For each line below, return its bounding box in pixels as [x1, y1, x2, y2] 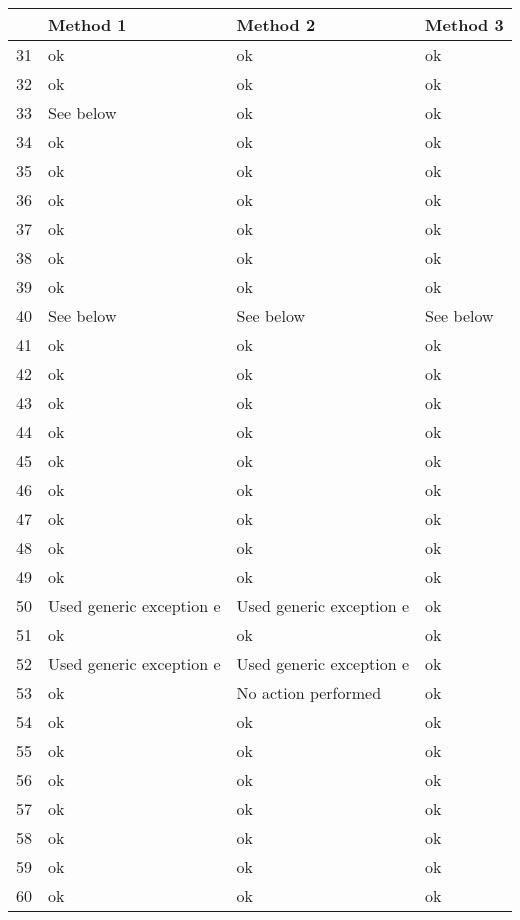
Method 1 [48, 13, 127, 36]
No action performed [236, 681, 382, 704]
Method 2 [236, 13, 316, 36]
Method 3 [425, 13, 504, 36]
